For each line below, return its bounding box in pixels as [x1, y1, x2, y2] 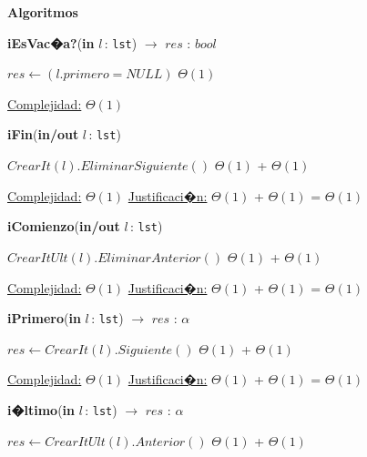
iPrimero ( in [7, 309, 81, 328]
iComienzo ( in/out [7, 217, 120, 236]
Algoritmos [7, 3, 78, 21]
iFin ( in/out [7, 125, 79, 144]
